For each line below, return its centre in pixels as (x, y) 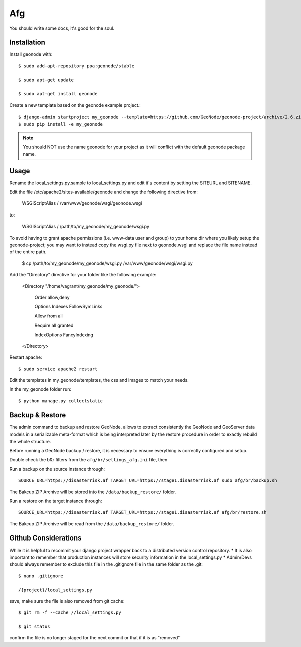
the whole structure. (30, 441)
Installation (27, 42)
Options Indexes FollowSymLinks (68, 307)
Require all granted (54, 325)
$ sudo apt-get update (46, 80)
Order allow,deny (52, 297)
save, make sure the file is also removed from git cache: (67, 601)
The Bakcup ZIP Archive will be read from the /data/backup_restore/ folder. (92, 524)
